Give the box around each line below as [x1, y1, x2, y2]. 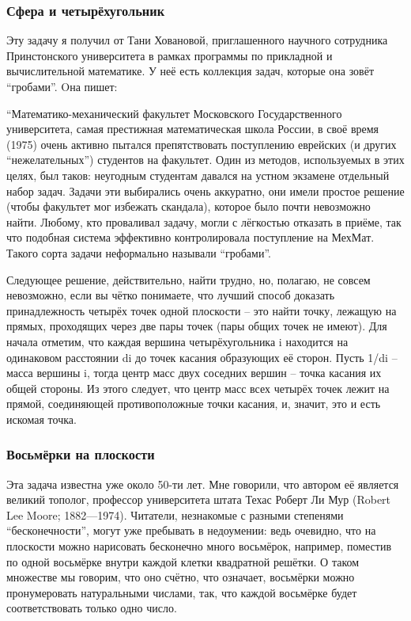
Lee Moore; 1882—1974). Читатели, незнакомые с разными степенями [6, 506, 344, 523]
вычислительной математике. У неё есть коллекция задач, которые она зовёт [6, 63, 375, 79]
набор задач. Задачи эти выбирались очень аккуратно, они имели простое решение [6, 182, 405, 199]
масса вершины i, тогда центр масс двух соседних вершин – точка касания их [6, 364, 382, 381]
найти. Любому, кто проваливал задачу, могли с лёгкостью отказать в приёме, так [6, 213, 402, 230]
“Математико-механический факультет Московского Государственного [6, 105, 342, 121]
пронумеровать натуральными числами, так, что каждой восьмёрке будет [6, 584, 357, 600]
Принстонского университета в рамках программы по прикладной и [6, 47, 333, 63]
